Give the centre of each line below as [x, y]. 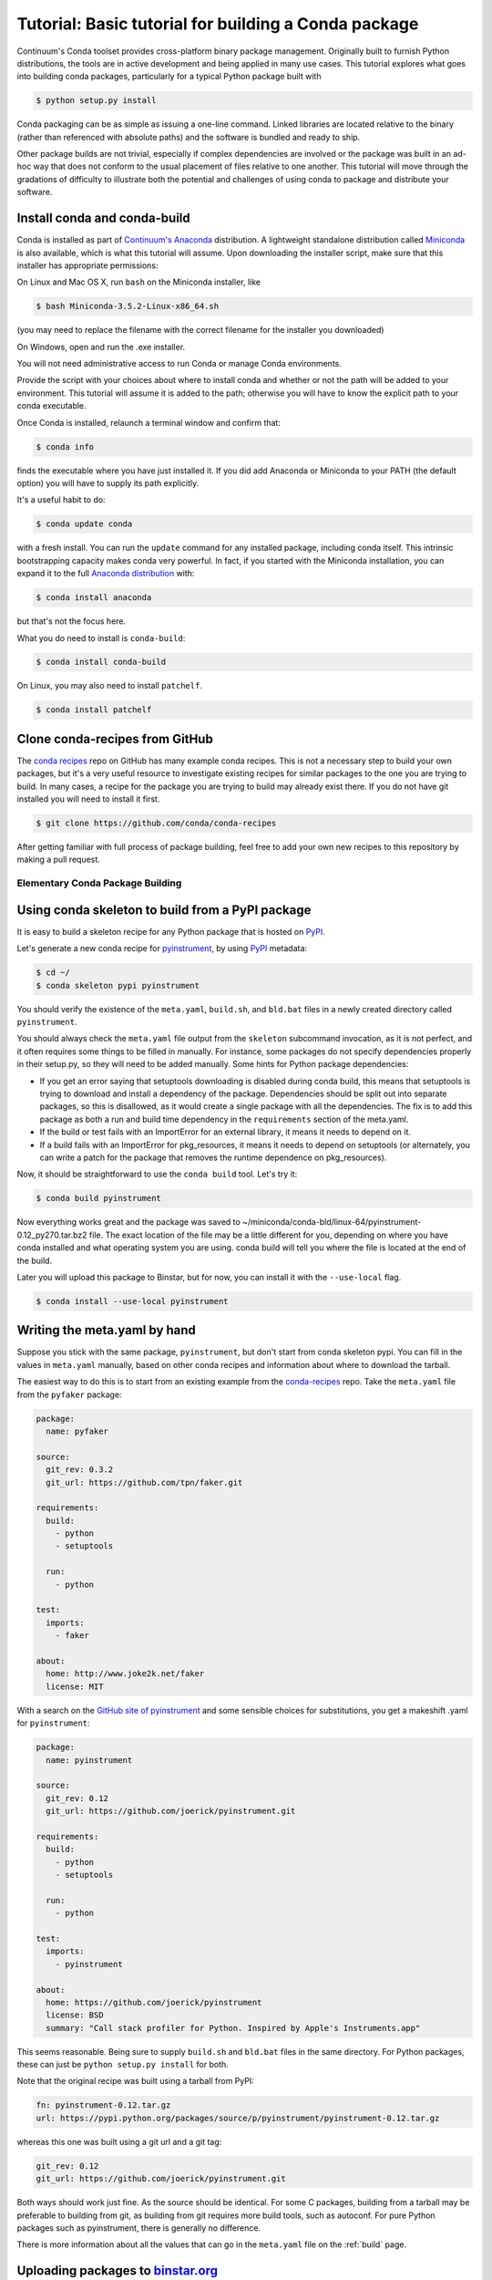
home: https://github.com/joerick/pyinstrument [154, 2002]
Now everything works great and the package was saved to [128, 1222]
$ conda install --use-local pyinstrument [132, 1301]
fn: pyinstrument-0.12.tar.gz [103, 2105]
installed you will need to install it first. [88, 799]
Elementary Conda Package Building [99, 883]
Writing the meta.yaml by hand [106, 1330]
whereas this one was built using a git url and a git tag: [119, 2141]
